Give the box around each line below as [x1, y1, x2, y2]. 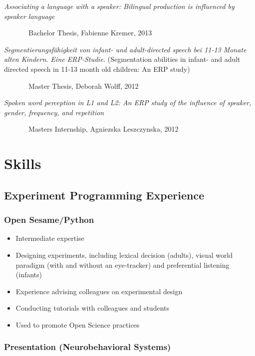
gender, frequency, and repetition [4, 107, 104, 117]
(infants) [15, 269, 42, 280]
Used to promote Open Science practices [15, 319, 140, 330]
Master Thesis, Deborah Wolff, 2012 [28, 80, 139, 91]
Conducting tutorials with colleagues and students [15, 303, 169, 313]
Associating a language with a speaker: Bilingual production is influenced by [4, 1, 235, 11]
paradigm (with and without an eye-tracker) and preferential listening [15, 259, 230, 270]
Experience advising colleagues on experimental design [15, 286, 183, 296]
